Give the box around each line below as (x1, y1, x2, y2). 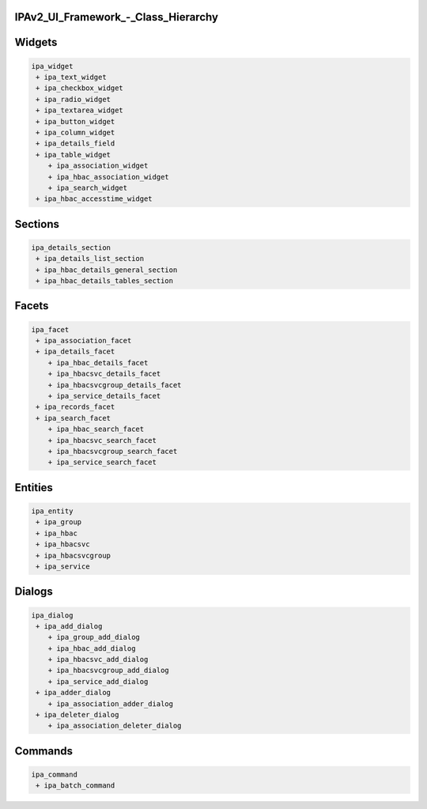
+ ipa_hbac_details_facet (47, 358, 149, 367)
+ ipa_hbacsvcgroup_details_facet (47, 380, 182, 389)
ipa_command (31, 770, 78, 779)
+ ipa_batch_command (36, 781, 115, 790)
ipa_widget (31, 62, 74, 70)
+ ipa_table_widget (36, 150, 111, 159)
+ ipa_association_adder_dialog (47, 699, 174, 708)
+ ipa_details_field (36, 139, 115, 148)
